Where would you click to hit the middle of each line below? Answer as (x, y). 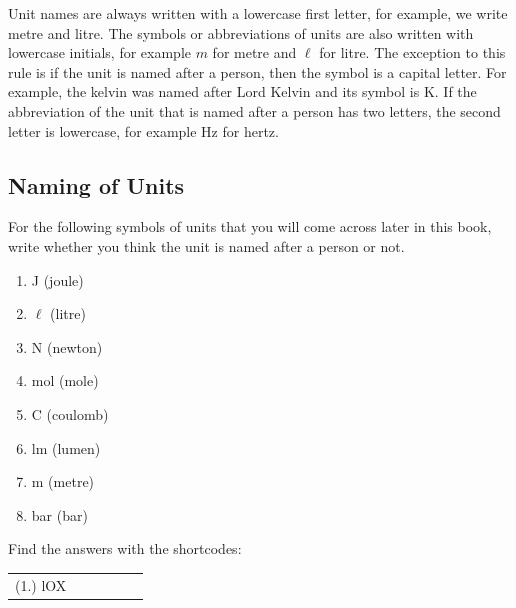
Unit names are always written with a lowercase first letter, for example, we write (258, 13)
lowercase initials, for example (99, 52)
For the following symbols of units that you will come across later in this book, (250, 226)
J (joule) (57, 279)
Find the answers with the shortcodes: (125, 548)
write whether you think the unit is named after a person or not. (206, 245)
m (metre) (63, 481)
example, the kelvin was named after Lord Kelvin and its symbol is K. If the (242, 91)
